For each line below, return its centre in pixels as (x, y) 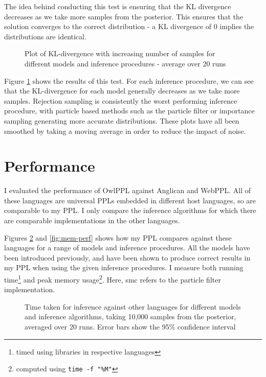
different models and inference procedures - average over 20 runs (125, 63)
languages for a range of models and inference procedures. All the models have (127, 248)
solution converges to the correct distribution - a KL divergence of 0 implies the (129, 26)
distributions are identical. (45, 36)
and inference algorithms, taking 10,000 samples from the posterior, (130, 316)
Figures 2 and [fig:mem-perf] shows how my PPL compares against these (118, 237)
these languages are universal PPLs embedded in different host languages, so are (130, 200)
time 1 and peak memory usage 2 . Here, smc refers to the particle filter (113, 279)
